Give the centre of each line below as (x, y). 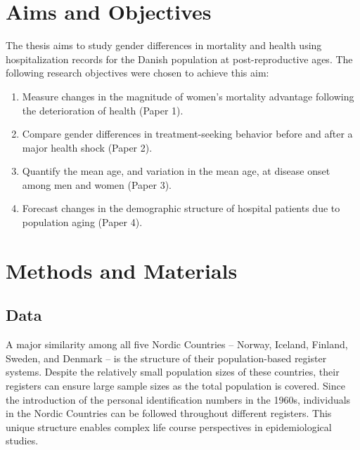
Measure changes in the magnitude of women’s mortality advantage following (188, 96)
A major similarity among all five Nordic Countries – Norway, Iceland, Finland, (177, 344)
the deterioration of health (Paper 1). (103, 110)
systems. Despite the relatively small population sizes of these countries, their (173, 372)
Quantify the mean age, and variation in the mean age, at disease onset (176, 171)
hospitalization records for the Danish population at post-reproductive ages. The (179, 59)
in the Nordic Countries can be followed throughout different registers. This (169, 413)
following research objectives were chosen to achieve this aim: (137, 73)
